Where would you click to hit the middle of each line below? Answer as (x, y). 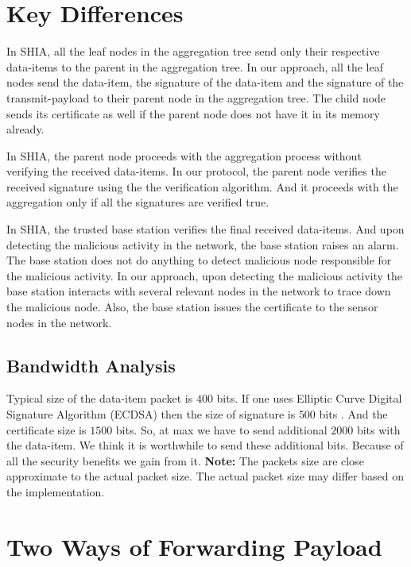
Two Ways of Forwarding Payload (194, 546)
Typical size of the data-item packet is (100, 398)
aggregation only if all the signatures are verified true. (138, 202)
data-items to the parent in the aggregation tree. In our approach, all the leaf (195, 66)
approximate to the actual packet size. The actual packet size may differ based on (205, 476)
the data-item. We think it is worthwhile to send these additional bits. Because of (205, 445)
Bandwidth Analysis (91, 365)
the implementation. (56, 491)
